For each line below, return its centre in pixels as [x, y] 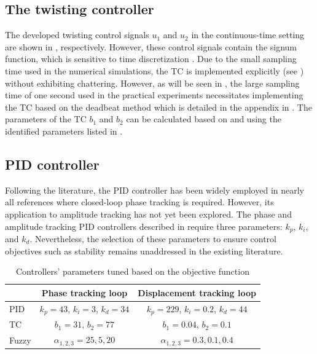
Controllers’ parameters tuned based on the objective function [132, 271]
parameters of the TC [46, 119]
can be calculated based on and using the [204, 119]
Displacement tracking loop [197, 292]
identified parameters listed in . [64, 131]
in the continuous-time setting [248, 35]
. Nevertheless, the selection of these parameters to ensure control [153, 238]
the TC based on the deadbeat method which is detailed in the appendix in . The [158, 107]
